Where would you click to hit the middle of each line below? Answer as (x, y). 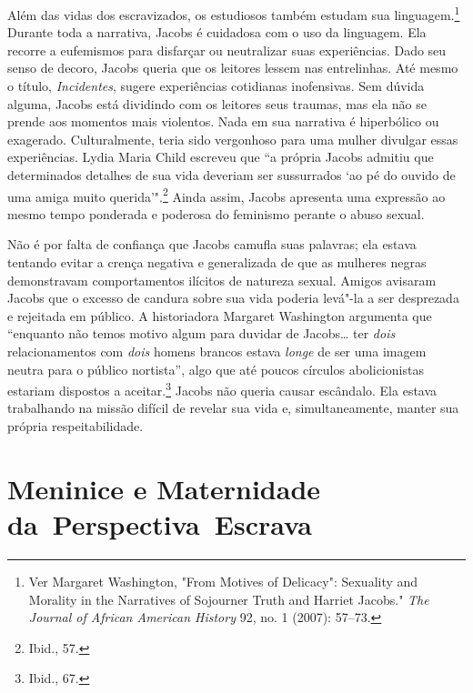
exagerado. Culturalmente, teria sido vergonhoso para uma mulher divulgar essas (233, 139)
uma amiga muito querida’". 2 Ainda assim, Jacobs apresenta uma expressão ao (226, 195)
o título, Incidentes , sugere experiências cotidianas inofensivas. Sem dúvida (216, 86)
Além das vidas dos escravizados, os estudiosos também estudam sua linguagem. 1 (234, 13)
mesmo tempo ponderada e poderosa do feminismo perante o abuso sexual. (216, 213)
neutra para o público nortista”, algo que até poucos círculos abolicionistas (216, 369)
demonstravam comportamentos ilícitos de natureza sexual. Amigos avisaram (222, 280)
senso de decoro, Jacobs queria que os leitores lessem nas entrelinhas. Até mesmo (233, 68)
